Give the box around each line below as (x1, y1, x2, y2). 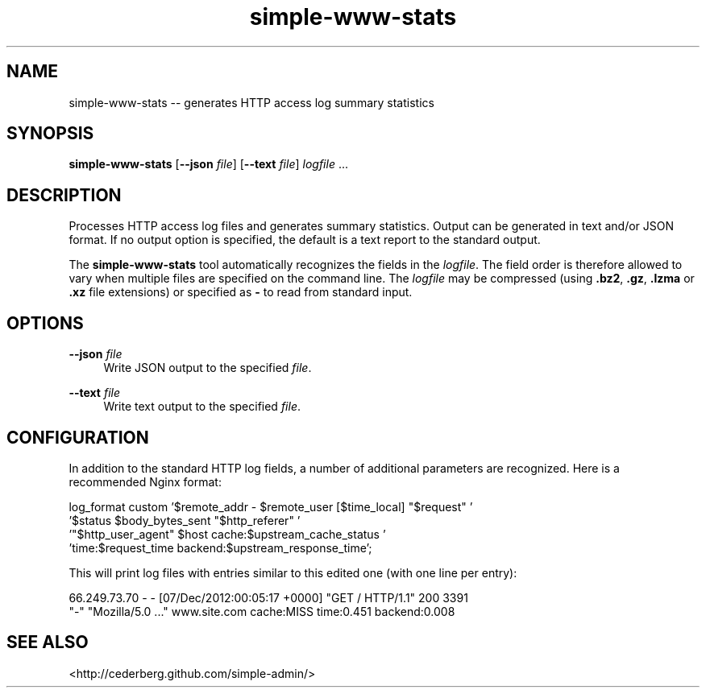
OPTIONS (6, 312, 84, 333)
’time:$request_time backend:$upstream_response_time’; (69, 540, 372, 555)
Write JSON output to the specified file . (103, 361, 312, 375)
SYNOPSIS (6, 123, 94, 144)
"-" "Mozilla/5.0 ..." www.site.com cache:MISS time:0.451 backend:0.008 (69, 604, 455, 618)
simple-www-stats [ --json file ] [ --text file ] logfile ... (69, 157, 349, 171)
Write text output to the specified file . (103, 399, 301, 414)
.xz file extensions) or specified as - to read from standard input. (69, 285, 413, 299)
